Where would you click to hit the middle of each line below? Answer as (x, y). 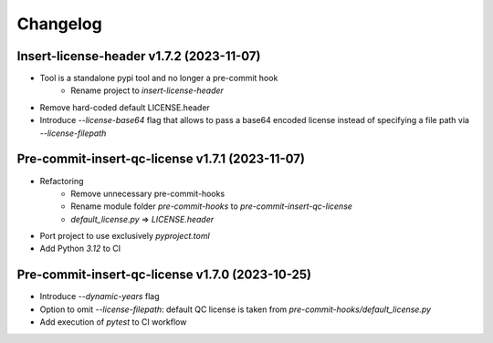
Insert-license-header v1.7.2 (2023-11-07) (139, 56)
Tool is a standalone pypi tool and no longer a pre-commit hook (159, 78)
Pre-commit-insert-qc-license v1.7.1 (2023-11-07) (161, 159)
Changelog (59, 24)
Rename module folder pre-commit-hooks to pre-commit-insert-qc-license (212, 206)
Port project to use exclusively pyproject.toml (125, 236)
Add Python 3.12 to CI (80, 249)
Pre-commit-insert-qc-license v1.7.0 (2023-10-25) (164, 275)
